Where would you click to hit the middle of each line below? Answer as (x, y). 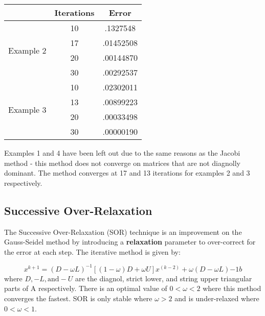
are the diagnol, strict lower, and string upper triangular (163, 278)
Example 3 (27, 109)
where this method (232, 288)
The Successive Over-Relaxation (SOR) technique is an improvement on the (123, 232)
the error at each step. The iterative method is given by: (92, 251)
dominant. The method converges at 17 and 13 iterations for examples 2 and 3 (127, 173)
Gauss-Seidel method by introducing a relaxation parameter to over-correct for (130, 242)
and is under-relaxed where (217, 298)
